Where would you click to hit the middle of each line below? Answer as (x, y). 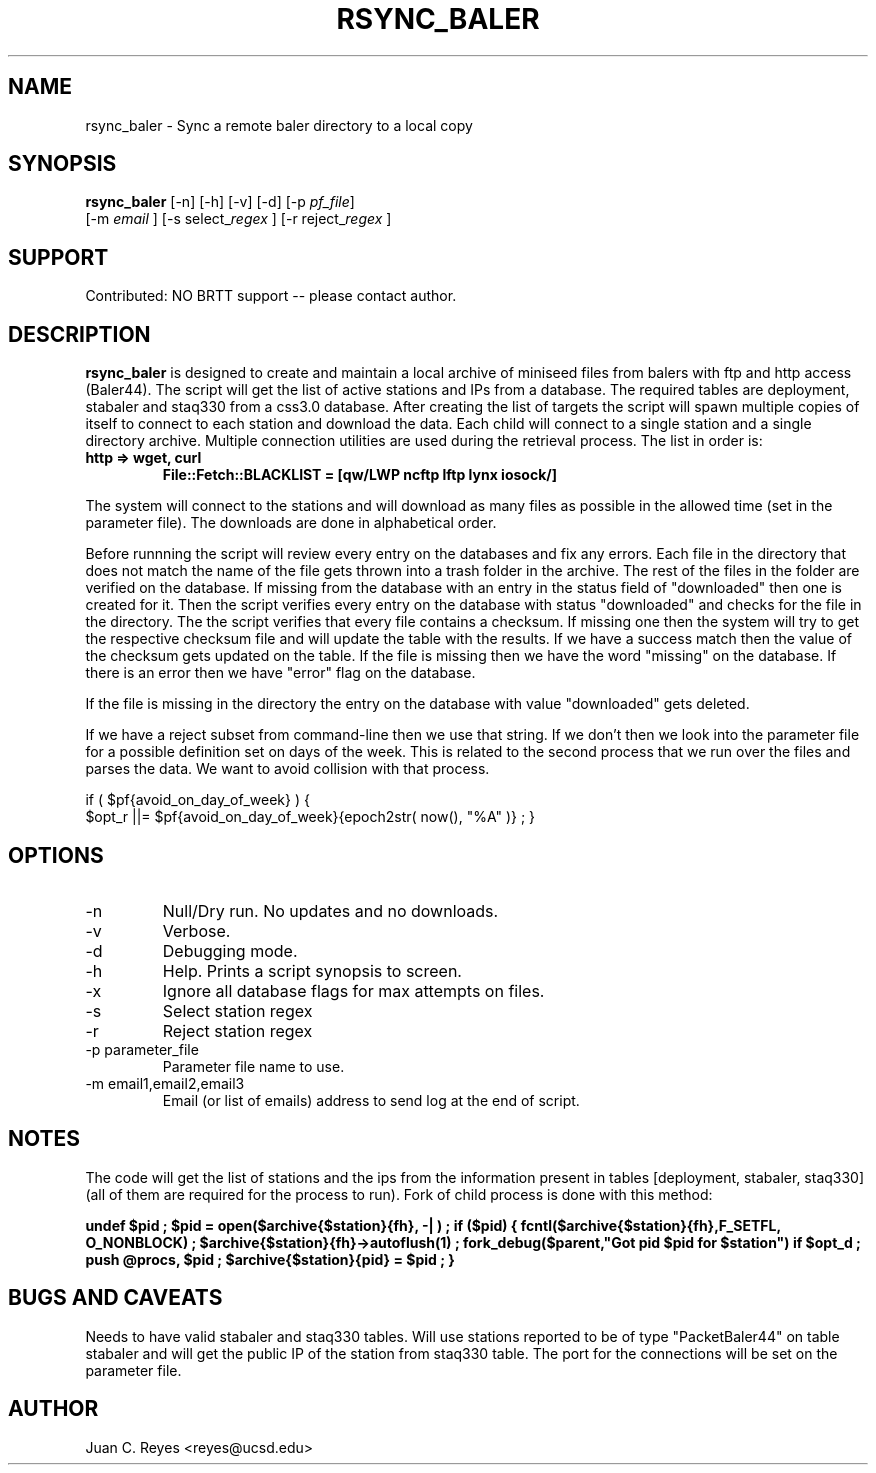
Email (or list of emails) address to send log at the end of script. (371, 1100)
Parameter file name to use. (253, 1066)
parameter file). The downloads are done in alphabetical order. (291, 523)
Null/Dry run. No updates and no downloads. (330, 910)
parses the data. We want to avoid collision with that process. (287, 769)
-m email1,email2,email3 (165, 1083)
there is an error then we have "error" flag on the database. (280, 673)
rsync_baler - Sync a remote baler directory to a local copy (279, 125)
